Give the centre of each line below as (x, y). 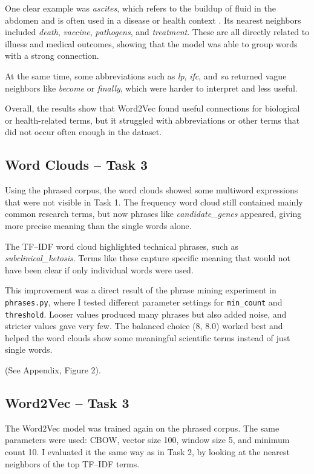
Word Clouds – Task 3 (77, 165)
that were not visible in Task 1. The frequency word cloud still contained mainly (154, 202)
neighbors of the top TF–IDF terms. (72, 463)
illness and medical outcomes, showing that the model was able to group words (151, 43)
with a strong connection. (52, 55)
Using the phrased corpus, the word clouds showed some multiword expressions (152, 190)
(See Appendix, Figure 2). (53, 369)
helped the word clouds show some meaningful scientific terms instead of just (148, 337)
